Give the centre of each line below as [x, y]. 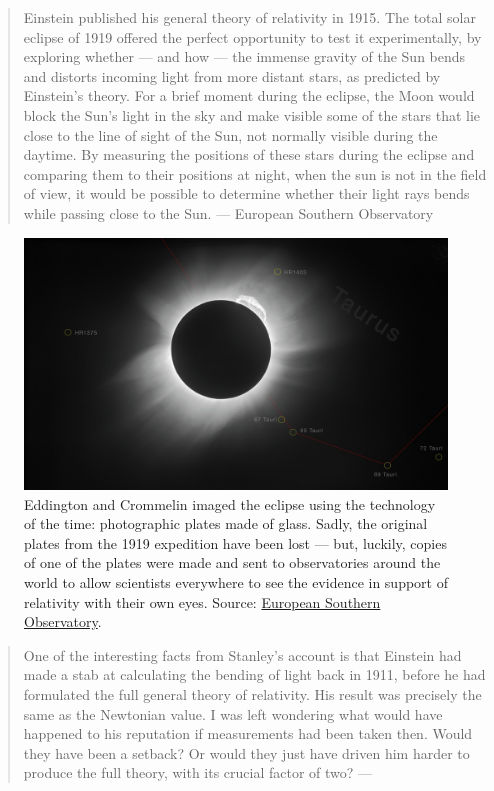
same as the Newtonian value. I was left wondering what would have [233, 713]
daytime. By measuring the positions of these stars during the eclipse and [249, 154]
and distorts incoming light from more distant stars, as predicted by [232, 75]
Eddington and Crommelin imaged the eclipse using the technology [230, 503]
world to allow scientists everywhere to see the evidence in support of [236, 582]
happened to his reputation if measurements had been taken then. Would [248, 733]
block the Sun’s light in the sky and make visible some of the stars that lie [252, 114]
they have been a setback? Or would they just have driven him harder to [246, 752]
